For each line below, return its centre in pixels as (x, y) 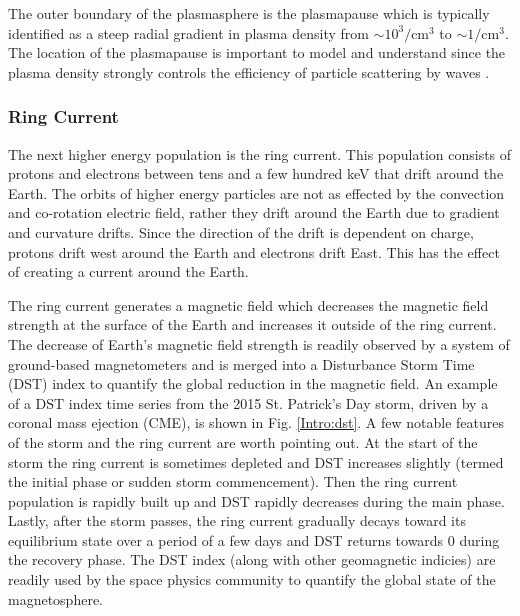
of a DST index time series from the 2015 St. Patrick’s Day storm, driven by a (248, 402)
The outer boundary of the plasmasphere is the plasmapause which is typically (249, 13)
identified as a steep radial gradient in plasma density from (188, 32)
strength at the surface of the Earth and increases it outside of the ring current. (252, 324)
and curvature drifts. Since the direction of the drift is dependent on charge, (241, 231)
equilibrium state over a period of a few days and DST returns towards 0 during (254, 539)
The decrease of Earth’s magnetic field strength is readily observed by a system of (259, 343)
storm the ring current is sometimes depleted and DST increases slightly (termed (256, 461)
